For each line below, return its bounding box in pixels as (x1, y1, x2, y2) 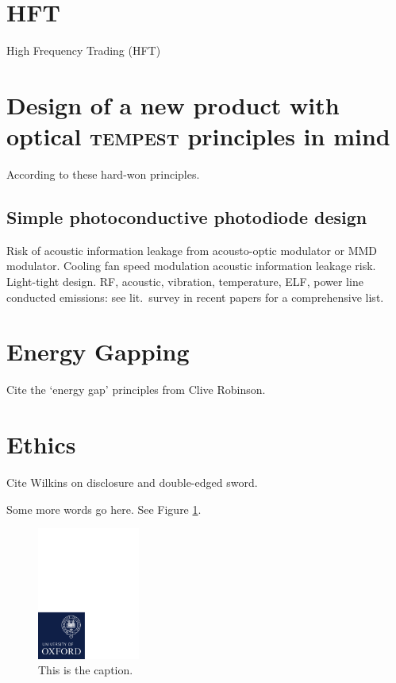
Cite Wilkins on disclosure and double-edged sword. (6, 474, 258, 491)
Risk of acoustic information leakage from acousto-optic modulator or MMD (6, 241, 378, 258)
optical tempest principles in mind (6, 120, 390, 152)
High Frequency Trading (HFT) (6, 42, 161, 59)
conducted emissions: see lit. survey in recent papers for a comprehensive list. (6, 288, 384, 305)
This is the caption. (38, 662, 133, 678)
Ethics (6, 428, 76, 461)
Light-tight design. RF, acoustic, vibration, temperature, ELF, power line (6, 273, 363, 290)
